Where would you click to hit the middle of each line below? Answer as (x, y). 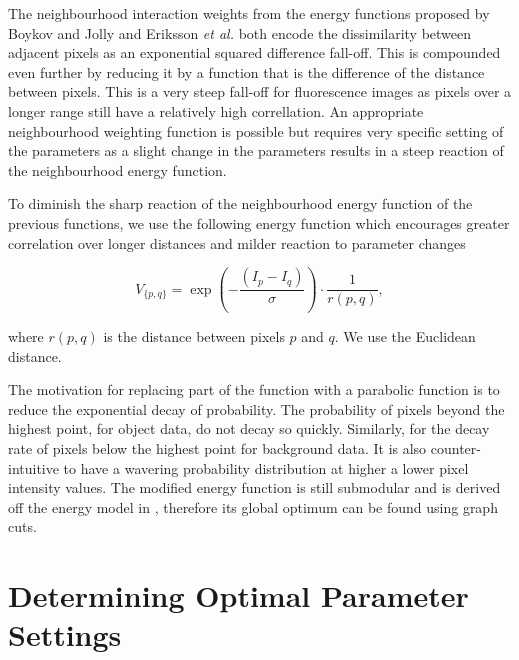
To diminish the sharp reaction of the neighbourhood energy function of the (240, 203)
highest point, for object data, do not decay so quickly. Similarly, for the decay (249, 428)
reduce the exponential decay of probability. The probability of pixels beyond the (256, 408)
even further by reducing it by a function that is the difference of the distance (246, 71)
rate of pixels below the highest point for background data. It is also (217, 448)
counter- (455, 448)
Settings (65, 634)
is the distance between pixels (194, 336)
